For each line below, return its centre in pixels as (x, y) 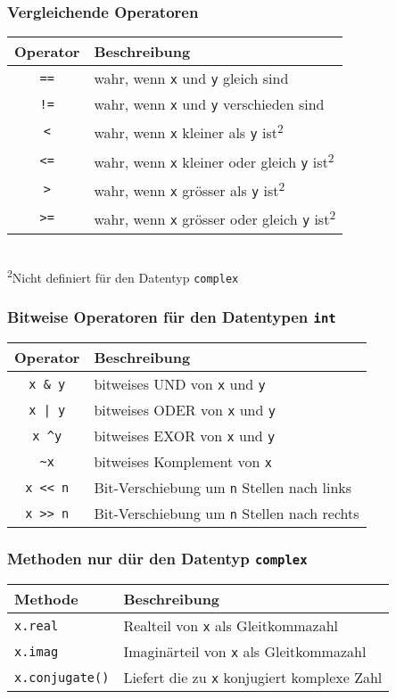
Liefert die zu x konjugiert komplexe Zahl (253, 677)
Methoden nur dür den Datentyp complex (157, 559)
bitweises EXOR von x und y (185, 436)
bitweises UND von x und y (180, 384)
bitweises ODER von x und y (185, 410)
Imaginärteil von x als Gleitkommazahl (245, 651)
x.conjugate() (62, 677)
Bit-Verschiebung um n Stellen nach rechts (227, 514)
